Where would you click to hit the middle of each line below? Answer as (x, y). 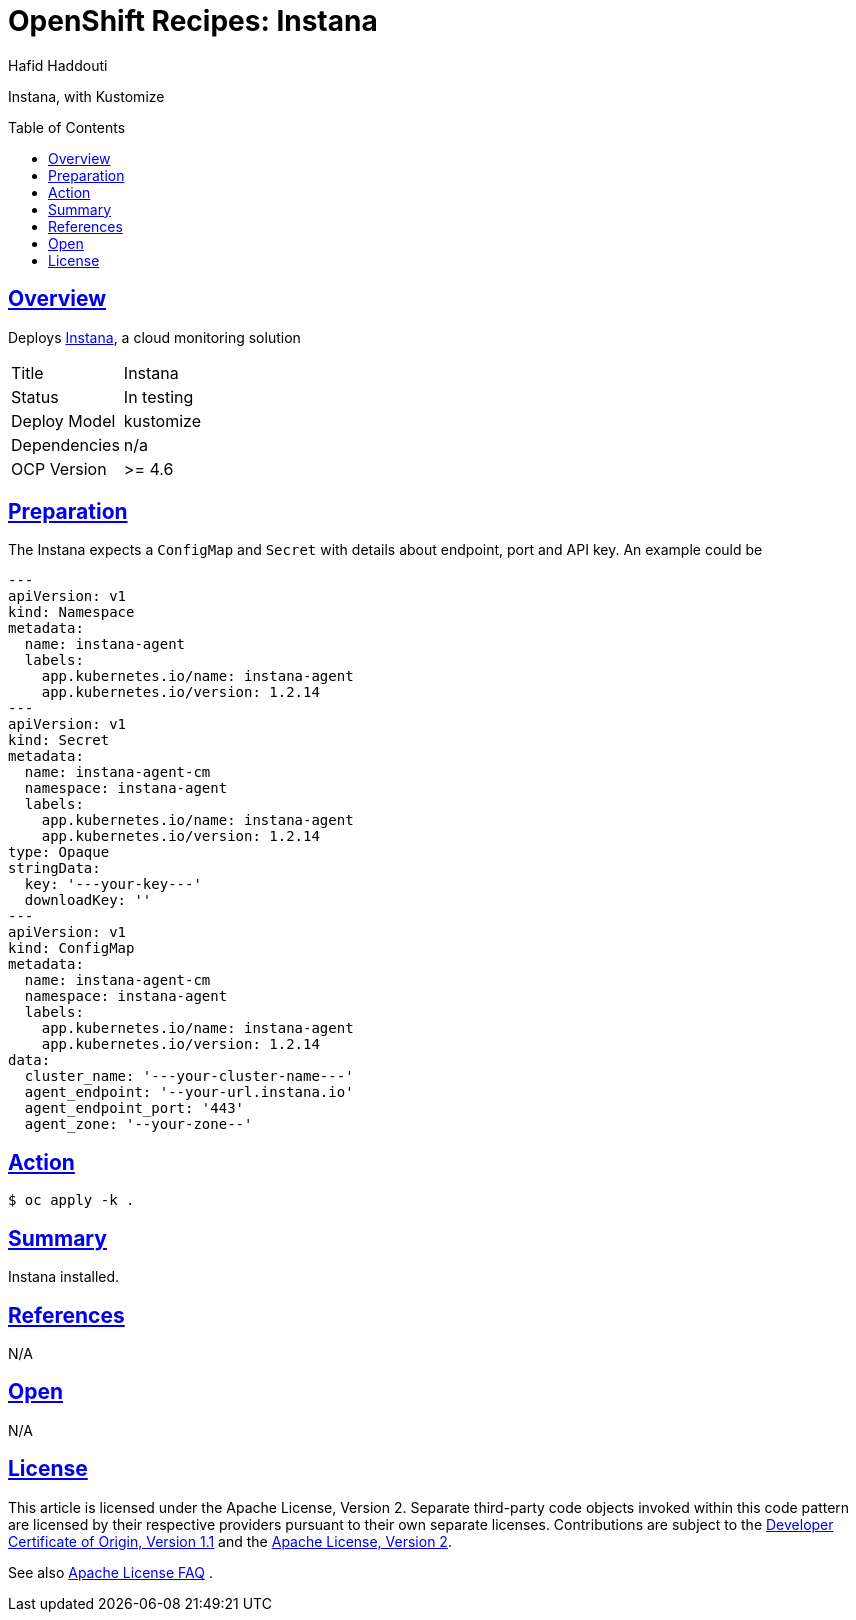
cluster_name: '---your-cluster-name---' (189, 1076)
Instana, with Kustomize (86, 96)
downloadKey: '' (88, 900)
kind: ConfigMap (71, 948)
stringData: (54, 868)
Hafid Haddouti (58, 65)
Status (35, 396)
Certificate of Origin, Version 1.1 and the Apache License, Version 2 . (230, 1541)
